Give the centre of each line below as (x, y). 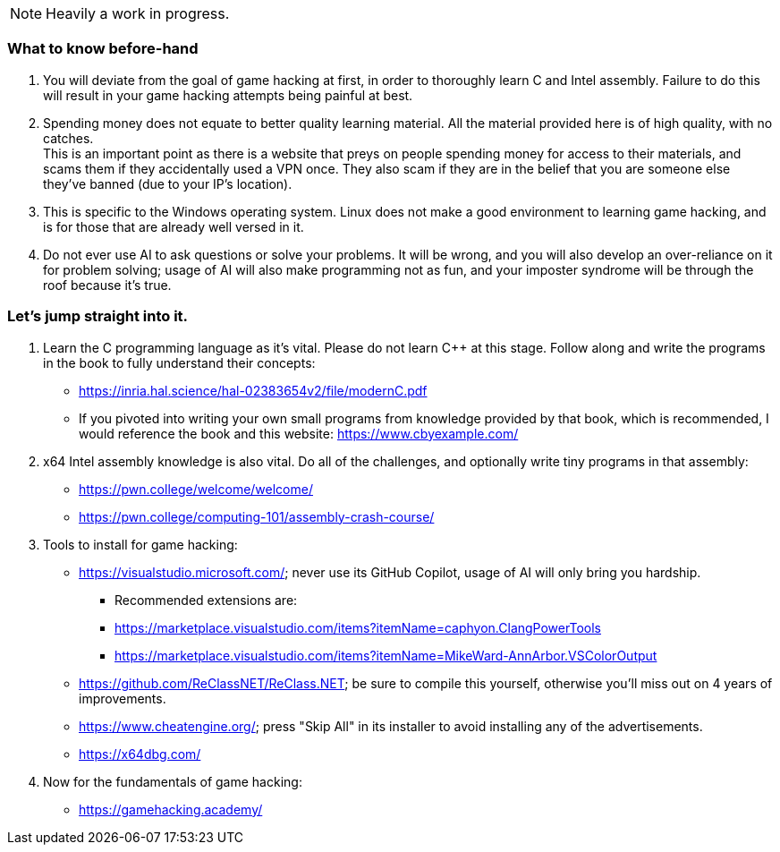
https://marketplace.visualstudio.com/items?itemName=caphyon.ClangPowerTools (358, 627)
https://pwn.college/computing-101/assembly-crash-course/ (257, 516)
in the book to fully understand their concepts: (179, 362)
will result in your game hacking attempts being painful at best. (228, 95)
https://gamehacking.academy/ (171, 809)
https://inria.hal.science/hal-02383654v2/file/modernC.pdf (253, 390)
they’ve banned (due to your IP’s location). (168, 183)
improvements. (123, 698)
